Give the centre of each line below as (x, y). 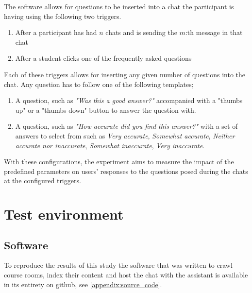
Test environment (64, 214)
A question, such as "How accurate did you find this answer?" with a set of (126, 126)
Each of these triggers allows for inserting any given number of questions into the (125, 74)
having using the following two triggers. (63, 16)
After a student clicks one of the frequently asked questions (103, 58)
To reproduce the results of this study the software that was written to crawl (118, 265)
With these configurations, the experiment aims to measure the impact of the (119, 162)
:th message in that (214, 32)
